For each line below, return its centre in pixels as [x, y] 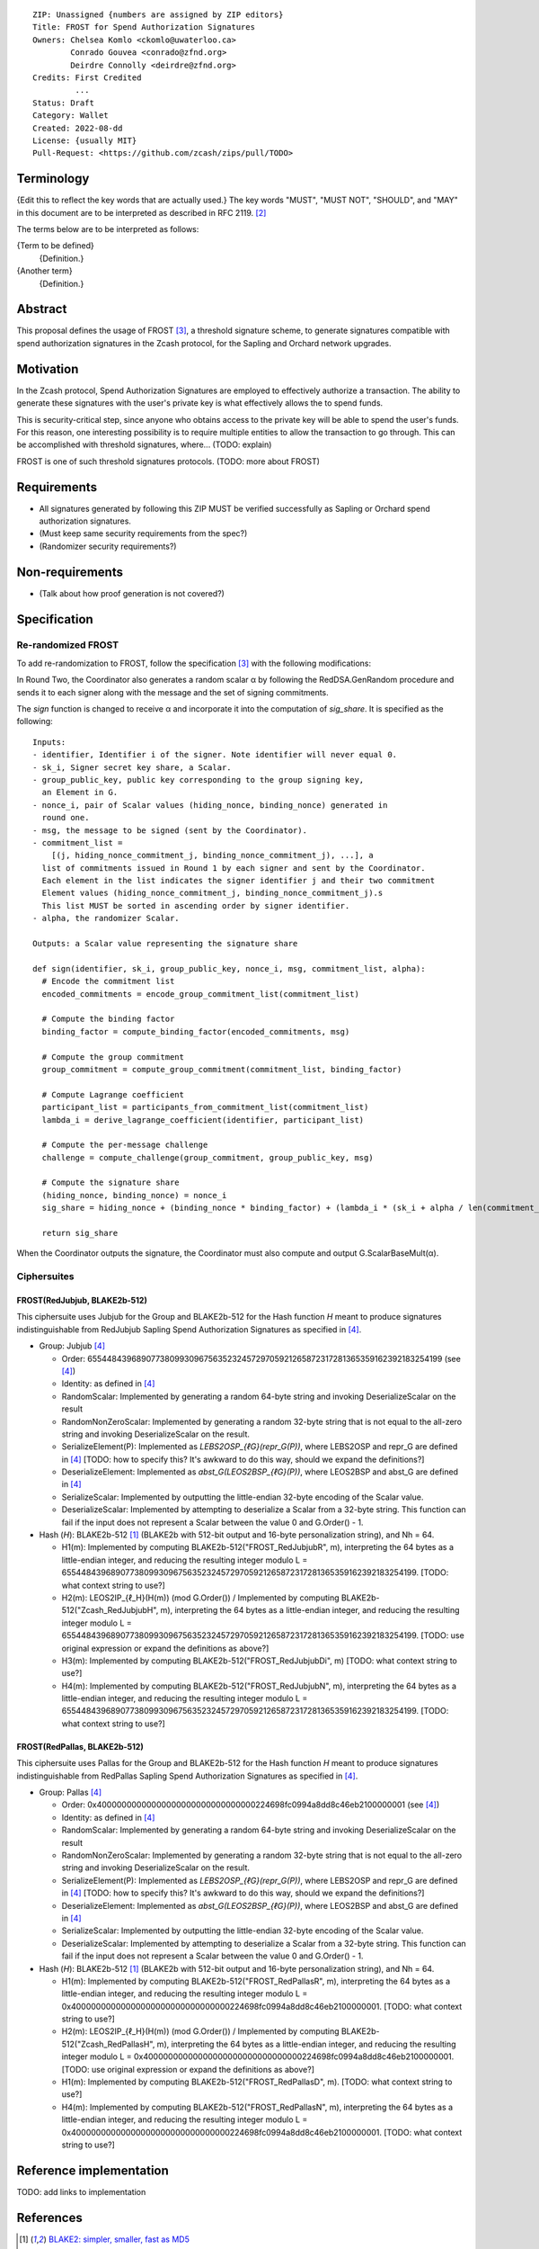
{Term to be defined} [55, 246]
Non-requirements [70, 572]
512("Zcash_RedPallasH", [108, 2044]
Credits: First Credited [87, 77]
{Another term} [44, 271]
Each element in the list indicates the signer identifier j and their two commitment [239, 881]
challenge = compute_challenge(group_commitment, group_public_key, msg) [208, 1157]
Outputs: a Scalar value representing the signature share [165, 944]
